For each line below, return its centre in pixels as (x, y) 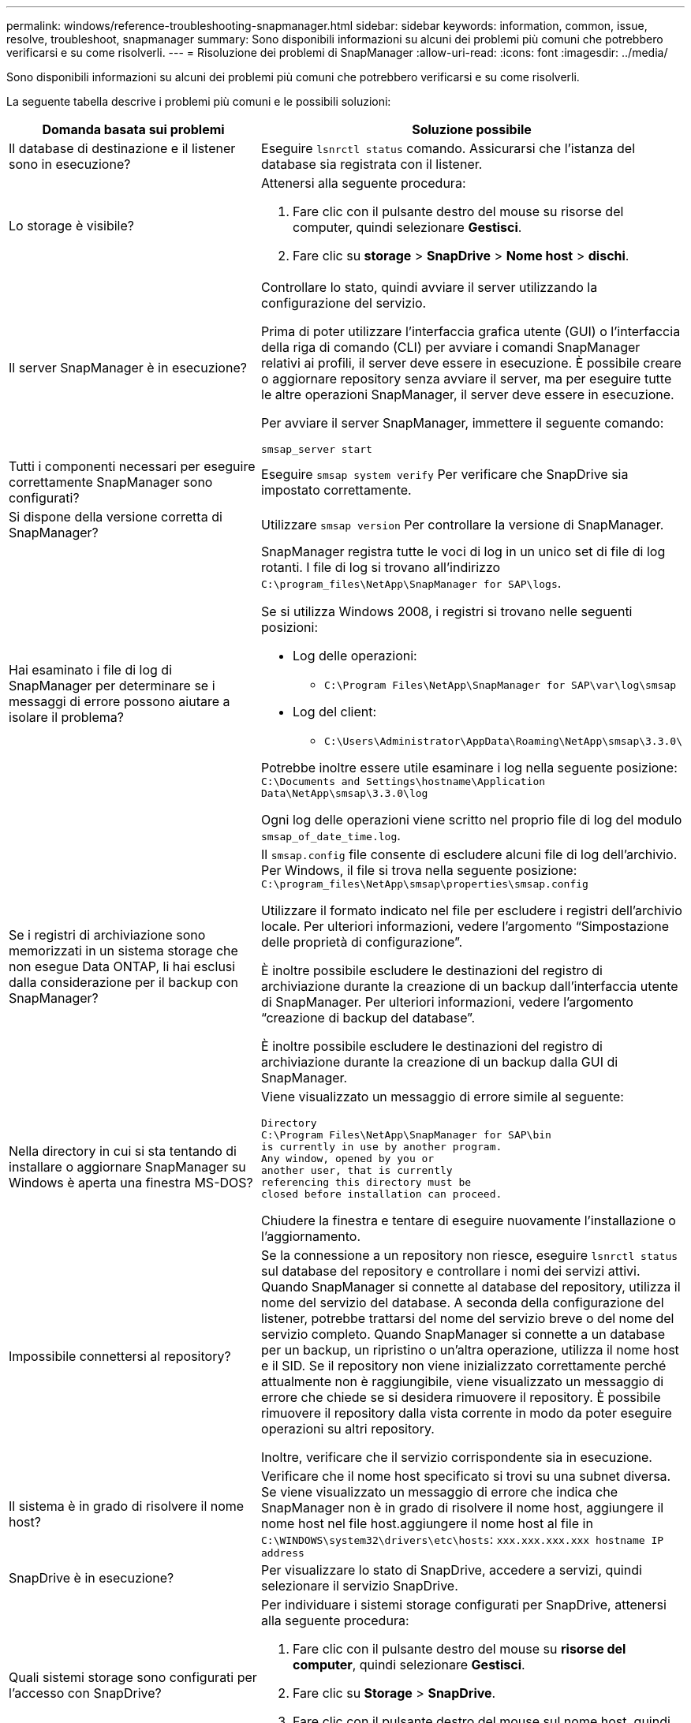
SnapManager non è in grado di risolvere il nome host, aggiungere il (463, 1508)
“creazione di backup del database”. (368, 1018)
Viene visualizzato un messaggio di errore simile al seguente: (443, 1097)
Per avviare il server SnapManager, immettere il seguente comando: (463, 423)
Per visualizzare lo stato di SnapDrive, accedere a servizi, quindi (452, 1570)
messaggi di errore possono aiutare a (120, 701)
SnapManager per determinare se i (112, 686)
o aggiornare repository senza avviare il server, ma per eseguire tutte (467, 379)
